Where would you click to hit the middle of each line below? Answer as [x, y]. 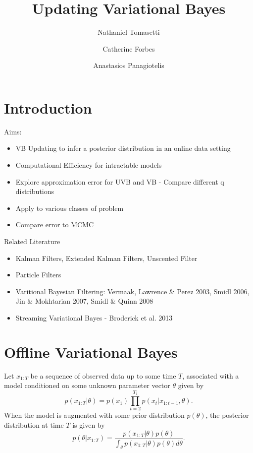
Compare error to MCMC [55, 225]
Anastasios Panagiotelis [129, 65]
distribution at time [34, 425]
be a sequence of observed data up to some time [103, 375]
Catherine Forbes [129, 48]
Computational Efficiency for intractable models [89, 165]
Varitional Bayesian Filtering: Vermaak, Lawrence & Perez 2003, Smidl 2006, [132, 291]
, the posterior [227, 415]
